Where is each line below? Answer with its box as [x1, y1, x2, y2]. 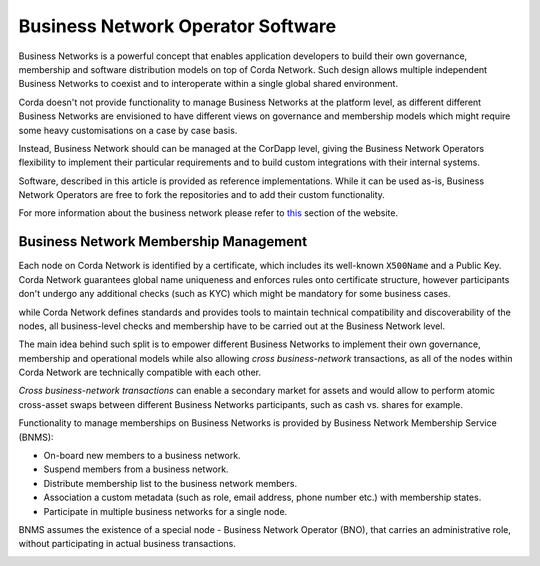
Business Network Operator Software [18, 15, 337, 37]
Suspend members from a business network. [43, 463, 229, 475]
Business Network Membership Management [18, 233, 308, 250]
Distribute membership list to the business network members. [43, 477, 298, 489]
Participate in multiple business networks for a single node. [43, 505, 288, 517]
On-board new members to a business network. [43, 450, 241, 462]
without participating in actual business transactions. [18, 538, 237, 550]
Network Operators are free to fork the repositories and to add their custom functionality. [18, 189, 385, 201]
